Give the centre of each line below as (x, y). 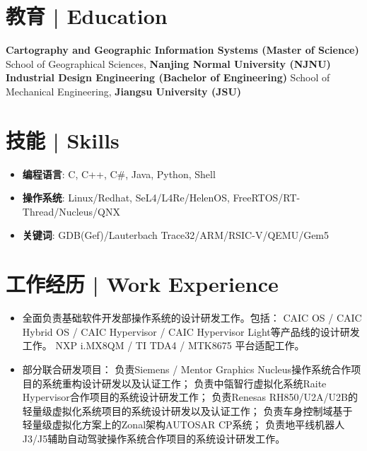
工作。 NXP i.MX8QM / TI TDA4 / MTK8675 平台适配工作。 (163, 345)
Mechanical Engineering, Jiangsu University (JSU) (124, 91)
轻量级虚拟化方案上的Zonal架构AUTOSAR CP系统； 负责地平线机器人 (183, 424)
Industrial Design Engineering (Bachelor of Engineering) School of (168, 77)
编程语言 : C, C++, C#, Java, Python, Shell (119, 174)
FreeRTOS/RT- (267, 198)
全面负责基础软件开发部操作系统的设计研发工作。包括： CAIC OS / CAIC (192, 318)
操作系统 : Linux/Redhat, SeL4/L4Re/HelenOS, (126, 198)
